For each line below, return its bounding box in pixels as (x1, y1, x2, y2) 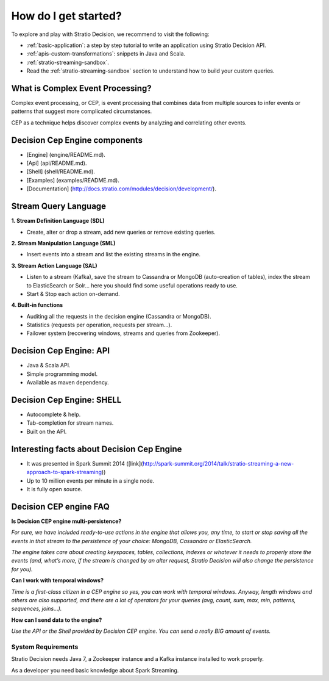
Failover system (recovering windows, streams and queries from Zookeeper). (26, 330, 221, 337)
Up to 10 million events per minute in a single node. (26, 477, 155, 485)
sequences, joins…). (11, 605, 62, 613)
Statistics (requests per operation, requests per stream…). (26, 321, 172, 329)
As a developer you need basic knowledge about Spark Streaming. (11, 666, 179, 674)
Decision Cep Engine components (11, 135, 143, 145)
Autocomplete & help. (26, 411, 81, 418)
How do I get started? (11, 9, 122, 23)
